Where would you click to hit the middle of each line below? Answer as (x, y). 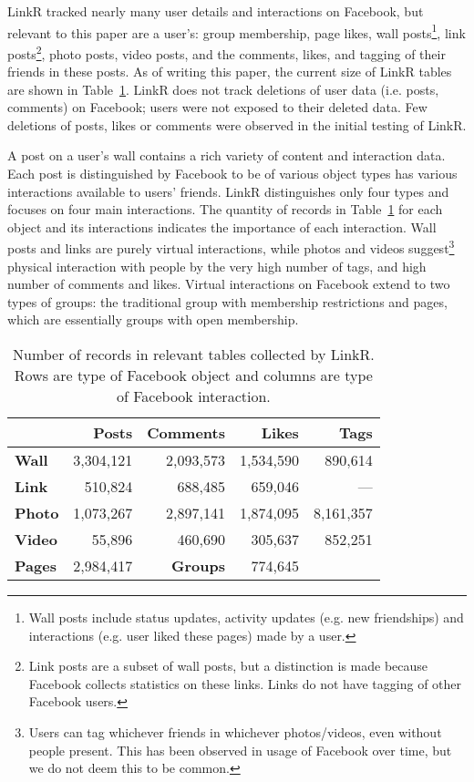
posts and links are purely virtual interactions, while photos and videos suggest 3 (231, 247)
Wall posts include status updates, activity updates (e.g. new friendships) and (246, 617)
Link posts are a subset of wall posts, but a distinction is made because (228, 666)
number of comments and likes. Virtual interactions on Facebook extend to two (229, 284)
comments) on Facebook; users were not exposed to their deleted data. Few (217, 107)
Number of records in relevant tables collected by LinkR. (194, 355)
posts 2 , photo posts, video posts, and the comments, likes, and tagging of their (227, 52)
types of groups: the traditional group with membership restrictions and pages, (227, 301)
